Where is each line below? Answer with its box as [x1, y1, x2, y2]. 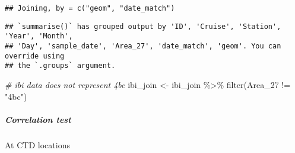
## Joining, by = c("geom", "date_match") [5, 4, 175, 12]
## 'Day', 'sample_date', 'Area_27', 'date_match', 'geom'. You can [5, 41, 281, 50]
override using [5, 51, 65, 60]
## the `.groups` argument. [5, 61, 116, 70]
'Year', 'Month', [5, 32, 73, 41]
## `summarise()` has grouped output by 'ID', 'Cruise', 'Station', [5, 22, 281, 31]
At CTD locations [5, 138, 70, 151]
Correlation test [5, 113, 71, 125]
